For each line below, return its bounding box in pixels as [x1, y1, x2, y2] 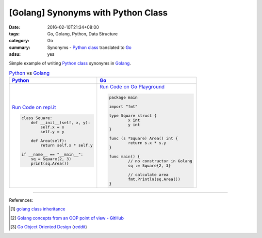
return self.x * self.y [40, 143, 93, 148]
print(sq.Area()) [31, 160, 69, 166]
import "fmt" [109, 104, 138, 109]
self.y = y [40, 129, 65, 134]
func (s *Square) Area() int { [109, 136, 178, 141]
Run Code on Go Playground [99, 83, 165, 90]
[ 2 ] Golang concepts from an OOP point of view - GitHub [10, 215, 124, 221]
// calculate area [128, 172, 169, 177]
